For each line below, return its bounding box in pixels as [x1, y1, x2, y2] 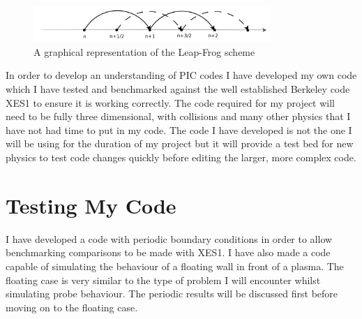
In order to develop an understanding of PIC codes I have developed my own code [6, 68, 357, 82]
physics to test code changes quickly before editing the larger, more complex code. [6, 150, 356, 164]
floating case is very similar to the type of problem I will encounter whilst [6, 272, 321, 287]
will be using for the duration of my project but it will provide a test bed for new [6, 136, 354, 151]
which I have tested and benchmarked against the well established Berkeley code [6, 82, 350, 96]
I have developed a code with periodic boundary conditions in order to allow [6, 231, 333, 246]
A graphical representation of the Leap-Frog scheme [33, 44, 255, 59]
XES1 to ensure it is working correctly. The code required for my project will [6, 95, 335, 110]
